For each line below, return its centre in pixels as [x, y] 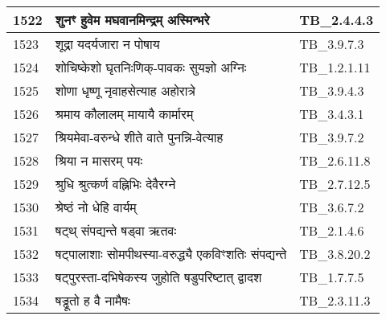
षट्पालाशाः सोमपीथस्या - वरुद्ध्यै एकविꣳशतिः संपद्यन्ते [171, 254]
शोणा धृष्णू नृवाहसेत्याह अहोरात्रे [125, 90]
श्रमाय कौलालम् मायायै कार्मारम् [124, 114]
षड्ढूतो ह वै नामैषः [92, 300]
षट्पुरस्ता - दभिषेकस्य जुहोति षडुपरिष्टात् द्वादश [158, 277]
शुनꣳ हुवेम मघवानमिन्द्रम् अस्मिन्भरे [132, 20]
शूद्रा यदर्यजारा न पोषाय [107, 44]
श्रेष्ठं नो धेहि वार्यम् [96, 207]
